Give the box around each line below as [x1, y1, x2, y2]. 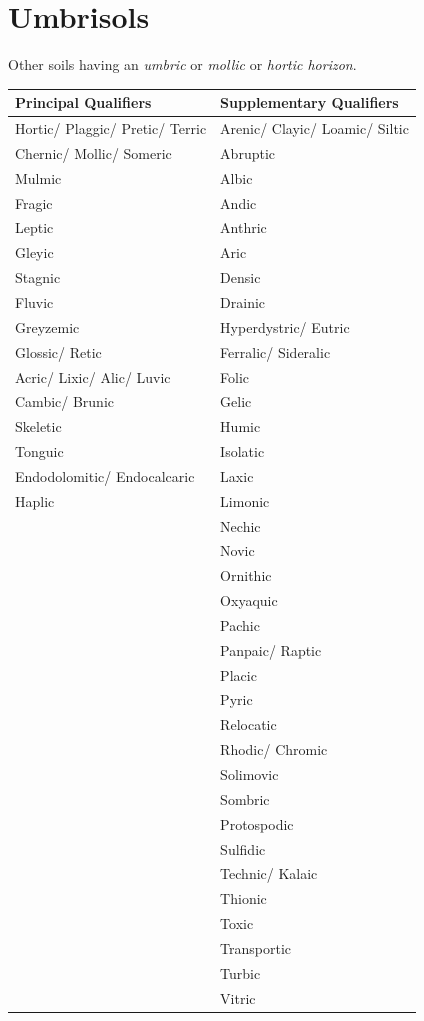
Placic [220, 664, 257, 685]
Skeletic [15, 416, 62, 437]
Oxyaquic [220, 590, 278, 611]
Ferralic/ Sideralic [220, 341, 331, 362]
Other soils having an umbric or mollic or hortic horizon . [8, 54, 357, 75]
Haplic [15, 490, 55, 511]
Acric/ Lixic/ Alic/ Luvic [15, 366, 171, 387]
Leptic [15, 217, 54, 238]
